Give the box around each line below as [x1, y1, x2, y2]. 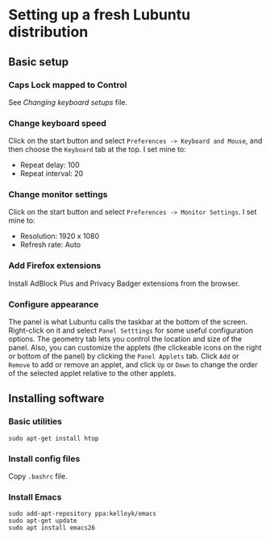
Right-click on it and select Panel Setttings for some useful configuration [8, 325, 254, 336]
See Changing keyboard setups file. [8, 97, 128, 107]
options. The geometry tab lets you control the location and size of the [8, 334, 243, 344]
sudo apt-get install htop [8, 434, 99, 442]
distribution [8, 23, 89, 41]
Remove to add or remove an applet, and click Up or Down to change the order [8, 360, 258, 370]
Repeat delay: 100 [19, 160, 80, 170]
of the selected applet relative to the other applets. [8, 369, 177, 379]
